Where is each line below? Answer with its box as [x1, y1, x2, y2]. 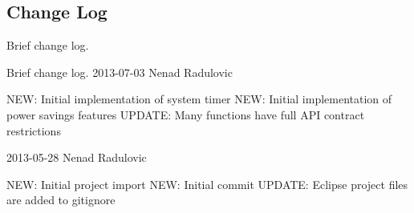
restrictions [6, 122, 61, 139]
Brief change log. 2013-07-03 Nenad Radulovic [6, 63, 233, 80]
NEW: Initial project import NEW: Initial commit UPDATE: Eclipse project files [6, 175, 408, 192]
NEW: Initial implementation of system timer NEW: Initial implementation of [6, 90, 392, 107]
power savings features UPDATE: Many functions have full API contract [6, 106, 365, 123]
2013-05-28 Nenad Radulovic [6, 149, 147, 166]
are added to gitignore [6, 191, 116, 208]
